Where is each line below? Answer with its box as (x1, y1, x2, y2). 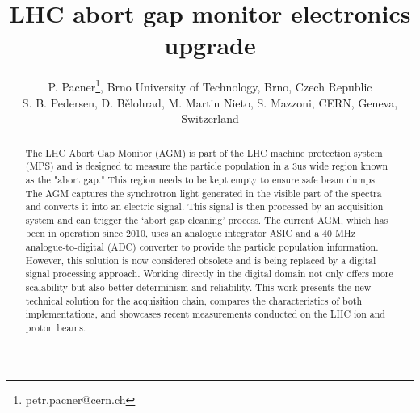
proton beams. (25, 321, 86, 335)
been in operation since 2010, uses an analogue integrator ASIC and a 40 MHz (25, 226, 356, 240)
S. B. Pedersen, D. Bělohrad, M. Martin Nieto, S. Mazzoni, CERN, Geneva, (22, 94, 398, 111)
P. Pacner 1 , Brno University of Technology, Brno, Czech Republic (48, 76, 372, 95)
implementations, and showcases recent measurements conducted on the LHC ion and (25, 307, 385, 321)
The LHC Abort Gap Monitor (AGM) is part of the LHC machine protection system (25, 145, 383, 159)
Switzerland (181, 110, 239, 127)
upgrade (164, 28, 256, 61)
